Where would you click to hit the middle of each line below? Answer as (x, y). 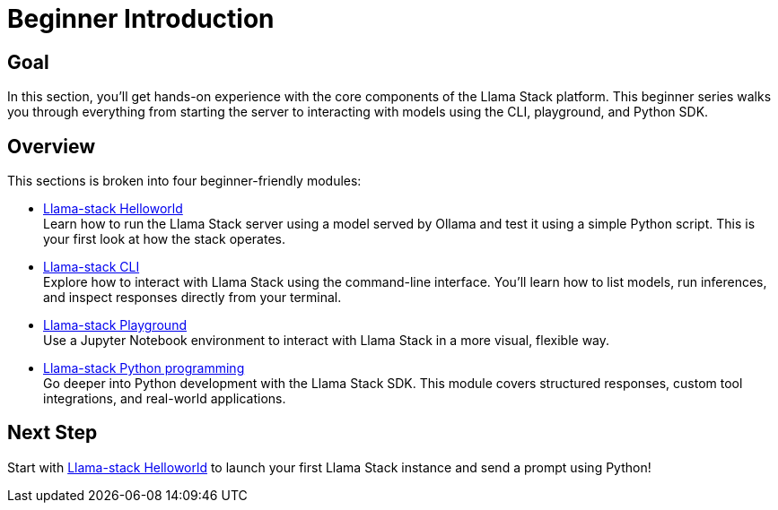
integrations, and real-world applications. (165, 399)
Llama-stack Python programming (144, 368)
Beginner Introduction (141, 19)
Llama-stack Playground (115, 325)
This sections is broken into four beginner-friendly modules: (184, 181)
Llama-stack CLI (92, 267)
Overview (52, 146)
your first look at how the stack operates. (164, 239)
